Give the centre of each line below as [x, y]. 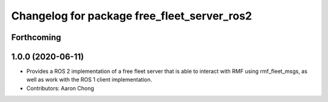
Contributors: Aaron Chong [60, 88]
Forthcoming [36, 37]
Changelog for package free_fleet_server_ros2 [132, 16]
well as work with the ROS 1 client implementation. [89, 80]
